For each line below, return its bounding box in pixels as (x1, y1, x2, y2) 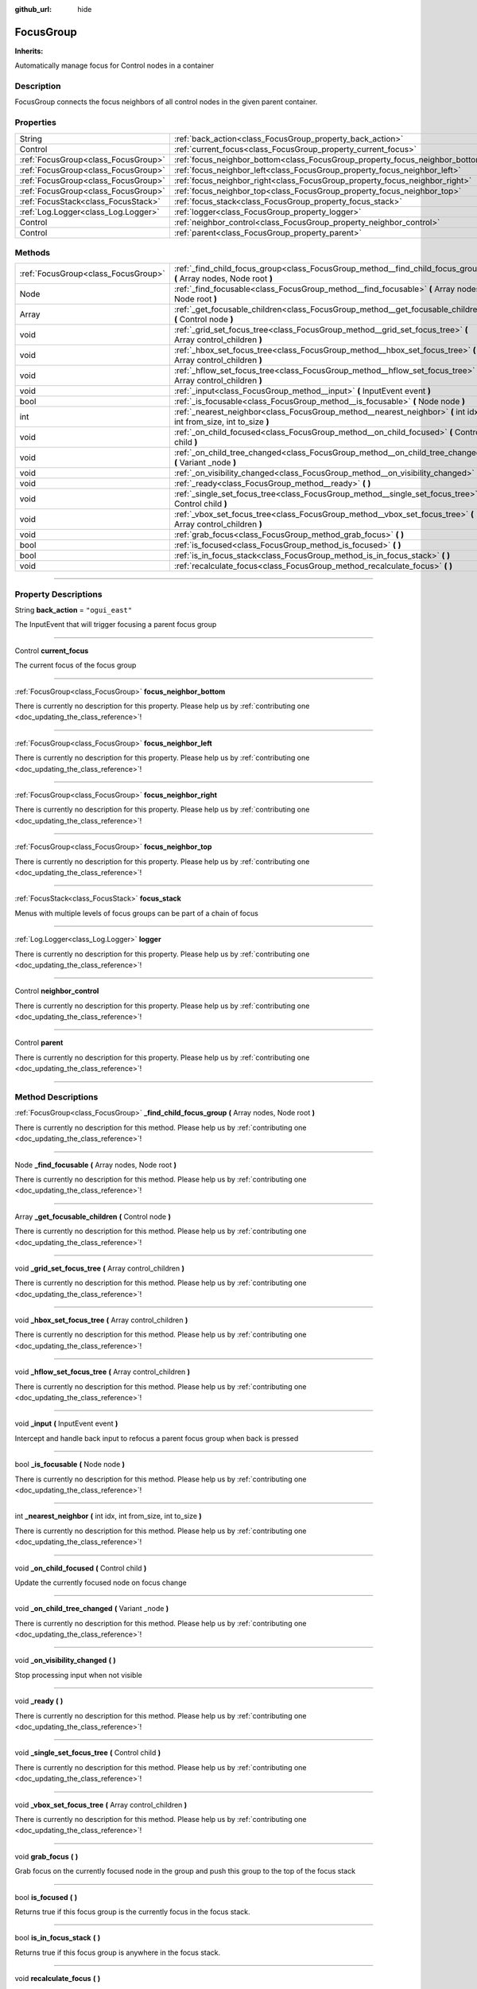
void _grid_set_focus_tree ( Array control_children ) (14, 1263, 184, 1273)
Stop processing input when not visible (14, 1670, 142, 1680)
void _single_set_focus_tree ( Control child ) (14, 1748, 161, 1757)
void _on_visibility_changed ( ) (14, 1656, 117, 1665)
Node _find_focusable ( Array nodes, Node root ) (14, 1160, 177, 1170)
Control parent (14, 1038, 64, 1048)
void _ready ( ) (14, 1696, 64, 1706)
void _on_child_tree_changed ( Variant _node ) (14, 1604, 169, 1613)
